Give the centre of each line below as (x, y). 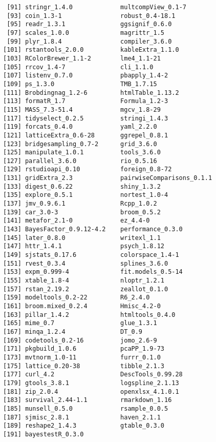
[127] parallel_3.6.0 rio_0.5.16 (80, 161)
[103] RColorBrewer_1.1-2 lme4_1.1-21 (82, 58)
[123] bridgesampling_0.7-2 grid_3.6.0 (80, 144)
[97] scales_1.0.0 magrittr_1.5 (85, 33)
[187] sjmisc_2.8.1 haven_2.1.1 (82, 417)
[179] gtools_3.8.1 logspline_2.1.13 (91, 383)
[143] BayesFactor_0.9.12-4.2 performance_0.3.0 (93, 229)
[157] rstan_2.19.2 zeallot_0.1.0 (86, 289)
